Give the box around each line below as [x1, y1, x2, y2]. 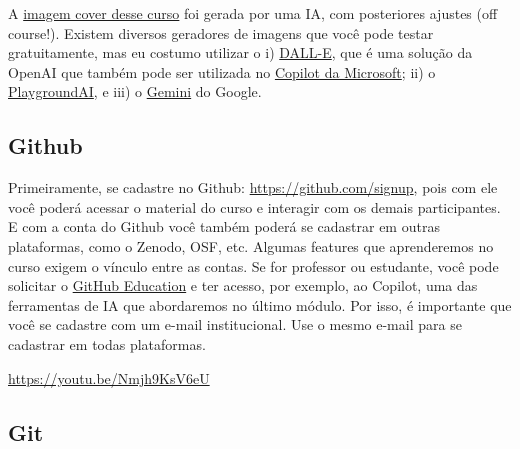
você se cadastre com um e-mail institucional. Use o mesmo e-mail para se [8, 314, 462, 335]
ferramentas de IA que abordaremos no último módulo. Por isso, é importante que [8, 294, 512, 315]
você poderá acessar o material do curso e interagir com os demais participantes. [8, 196, 501, 217]
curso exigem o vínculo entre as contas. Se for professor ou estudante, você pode [8, 255, 499, 276]
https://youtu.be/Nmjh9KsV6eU [8, 367, 210, 388]
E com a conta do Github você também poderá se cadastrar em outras [8, 216, 440, 237]
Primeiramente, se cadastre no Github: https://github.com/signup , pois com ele [8, 177, 498, 198]
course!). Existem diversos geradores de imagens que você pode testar [8, 22, 434, 43]
